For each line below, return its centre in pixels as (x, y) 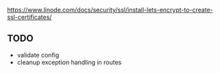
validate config (38, 55)
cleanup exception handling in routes (69, 62)
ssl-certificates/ (29, 17)
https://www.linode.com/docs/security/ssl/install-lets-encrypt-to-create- (110, 10)
